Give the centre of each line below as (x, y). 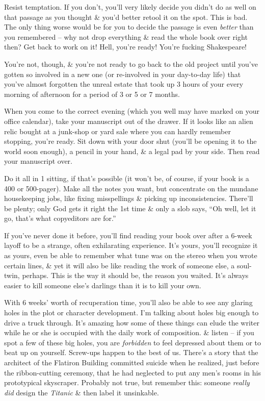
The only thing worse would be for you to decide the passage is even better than (129, 27)
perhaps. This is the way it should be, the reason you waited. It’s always (135, 275)
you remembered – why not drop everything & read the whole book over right (126, 36)
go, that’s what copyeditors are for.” (60, 218)
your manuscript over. (38, 161)
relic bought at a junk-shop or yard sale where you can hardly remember (117, 131)
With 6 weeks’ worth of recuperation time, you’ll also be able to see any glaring (128, 302)
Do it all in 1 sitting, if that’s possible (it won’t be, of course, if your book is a (127, 178)
